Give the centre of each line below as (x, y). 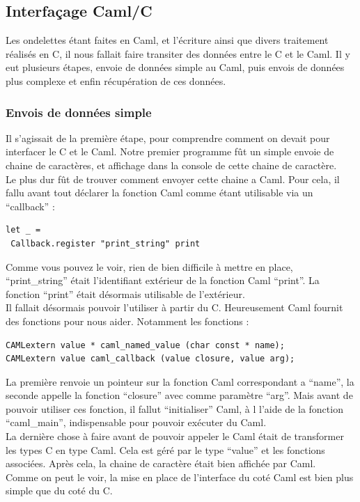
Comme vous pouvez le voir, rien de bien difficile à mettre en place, (149, 266)
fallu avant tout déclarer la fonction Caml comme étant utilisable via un (159, 193)
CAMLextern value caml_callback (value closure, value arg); (150, 359)
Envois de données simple (79, 112)
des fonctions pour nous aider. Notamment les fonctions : (127, 321)
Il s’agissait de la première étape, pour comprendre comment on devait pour (168, 138)
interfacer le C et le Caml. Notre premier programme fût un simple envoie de (170, 151)
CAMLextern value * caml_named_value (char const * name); (145, 345)
